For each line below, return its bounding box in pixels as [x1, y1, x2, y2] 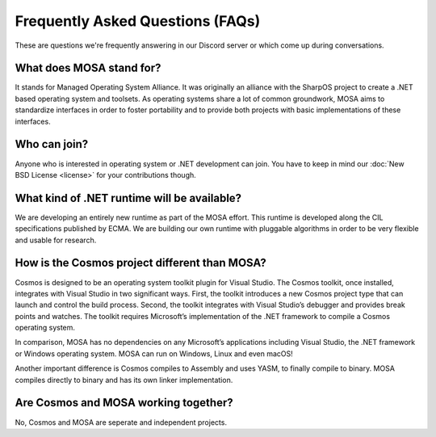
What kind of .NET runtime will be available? [15, 191, 242, 205]
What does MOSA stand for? [15, 61, 161, 75]
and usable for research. [15, 235, 97, 245]
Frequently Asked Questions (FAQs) [15, 12, 261, 30]
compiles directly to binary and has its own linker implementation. [15, 375, 233, 384]
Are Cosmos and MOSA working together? [15, 396, 233, 410]
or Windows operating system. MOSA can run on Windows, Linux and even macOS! [15, 348, 294, 359]
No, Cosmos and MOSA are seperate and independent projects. [15, 417, 228, 427]
